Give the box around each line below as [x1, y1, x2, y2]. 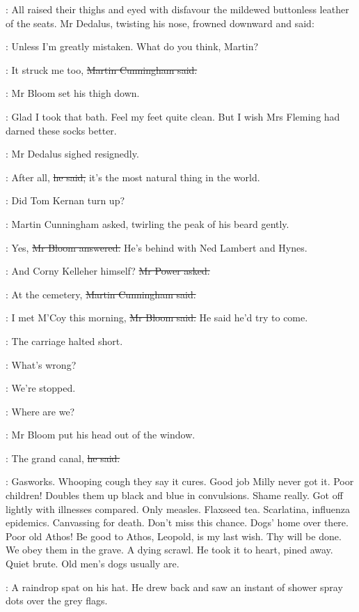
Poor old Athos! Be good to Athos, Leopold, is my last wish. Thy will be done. [6, 528, 342, 543]
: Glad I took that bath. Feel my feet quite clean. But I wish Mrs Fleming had [6, 109, 340, 123]
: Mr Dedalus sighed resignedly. [6, 146, 139, 161]
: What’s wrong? [6, 357, 77, 372]
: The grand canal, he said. [6, 450, 120, 465]
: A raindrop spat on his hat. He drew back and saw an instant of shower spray [6, 579, 343, 594]
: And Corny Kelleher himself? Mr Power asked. [6, 263, 210, 278]
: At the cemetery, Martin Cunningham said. [6, 286, 196, 301]
